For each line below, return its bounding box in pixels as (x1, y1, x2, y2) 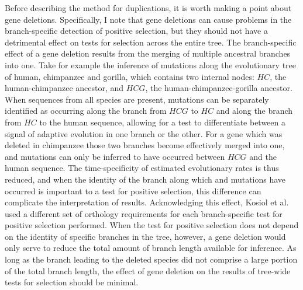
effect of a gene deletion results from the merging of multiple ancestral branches (5, 47, 291, 60)
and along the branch (216, 104, 293, 117)
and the (249, 150, 277, 162)
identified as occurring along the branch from (5, 104, 167, 117)
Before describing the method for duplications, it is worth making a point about (5, 2, 292, 13)
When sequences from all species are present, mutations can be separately (5, 93, 269, 105)
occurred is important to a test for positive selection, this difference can (5, 184, 261, 197)
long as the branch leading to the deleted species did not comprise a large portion (5, 253, 298, 265)
